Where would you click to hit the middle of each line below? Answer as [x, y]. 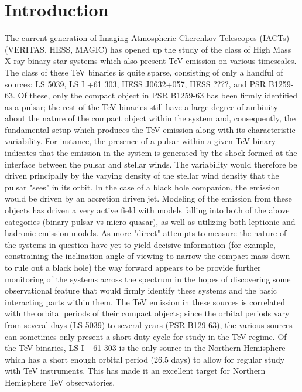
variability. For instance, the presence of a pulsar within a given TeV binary [140, 141]
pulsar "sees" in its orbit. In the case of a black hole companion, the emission [142, 187]
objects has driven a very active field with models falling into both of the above [147, 210]
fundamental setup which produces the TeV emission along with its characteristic [150, 129]
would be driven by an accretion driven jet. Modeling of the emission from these [148, 198]
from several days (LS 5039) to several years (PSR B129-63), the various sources [149, 324]
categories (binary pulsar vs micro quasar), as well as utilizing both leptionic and [150, 221]
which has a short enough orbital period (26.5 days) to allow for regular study [145, 359]
